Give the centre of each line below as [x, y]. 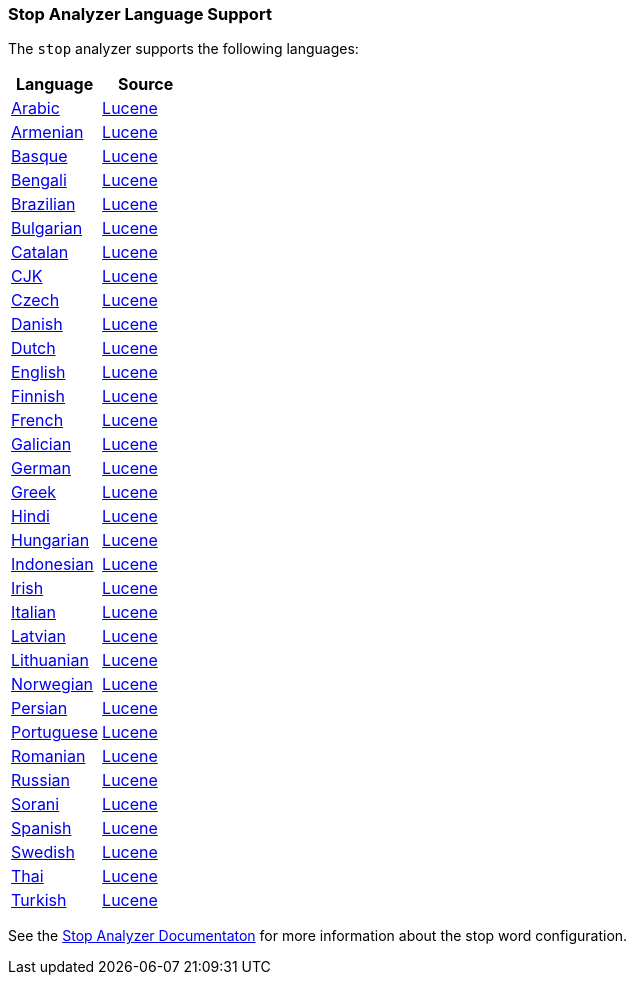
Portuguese [55, 732]
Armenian [47, 132]
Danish [37, 324]
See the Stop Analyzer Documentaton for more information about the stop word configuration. [318, 936]
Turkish [39, 900]
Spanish [41, 828]
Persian [39, 708]
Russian [40, 780]
